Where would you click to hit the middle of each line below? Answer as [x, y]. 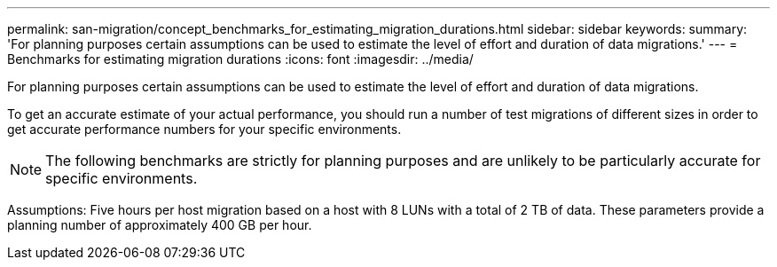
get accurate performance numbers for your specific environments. [204, 129]
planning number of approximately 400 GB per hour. [160, 225]
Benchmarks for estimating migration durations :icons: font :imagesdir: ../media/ [240, 59]
